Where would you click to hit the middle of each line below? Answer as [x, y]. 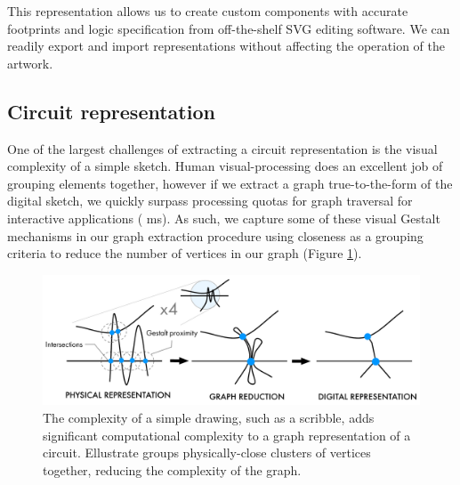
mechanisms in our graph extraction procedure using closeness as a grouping [215, 235]
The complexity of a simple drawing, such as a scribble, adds [209, 417]
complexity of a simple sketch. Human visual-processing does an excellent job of [225, 166]
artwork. [30, 63]
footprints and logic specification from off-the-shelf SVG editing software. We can [229, 28]
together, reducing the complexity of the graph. [172, 469]
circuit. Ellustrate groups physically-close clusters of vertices [207, 453]
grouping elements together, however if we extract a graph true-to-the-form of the [230, 183]
